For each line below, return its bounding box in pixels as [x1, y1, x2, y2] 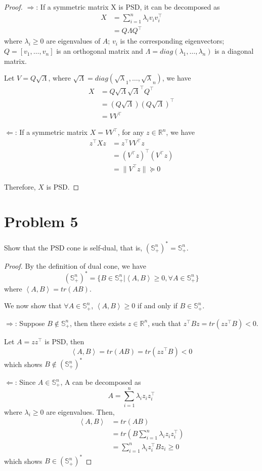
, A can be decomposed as [60, 377, 141, 387]
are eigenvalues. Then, [46, 406, 115, 417]
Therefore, [4, 181, 36, 192]
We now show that [4, 300, 62, 311]
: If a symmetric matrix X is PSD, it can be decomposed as [36, 2, 220, 12]
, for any [117, 127, 144, 137]
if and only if [137, 300, 178, 311]
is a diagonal [214, 46, 254, 56]
